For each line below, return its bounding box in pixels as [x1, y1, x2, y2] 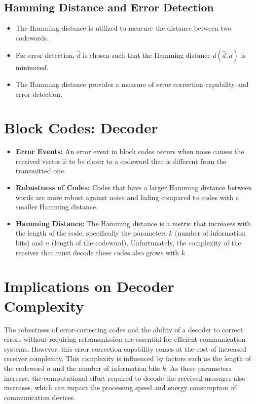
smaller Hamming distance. [15, 202, 98, 212]
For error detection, [15, 50, 75, 60]
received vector [15, 156, 61, 166]
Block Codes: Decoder [4, 118, 158, 138]
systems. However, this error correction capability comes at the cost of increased [4, 343, 247, 354]
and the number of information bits [53, 363, 160, 373]
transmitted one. [15, 165, 66, 176]
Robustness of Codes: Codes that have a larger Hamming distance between [15, 182, 252, 193]
